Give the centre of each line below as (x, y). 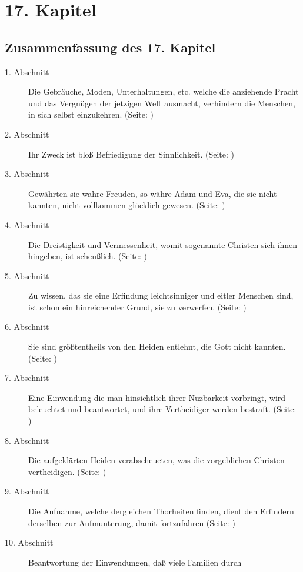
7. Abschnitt (27, 378)
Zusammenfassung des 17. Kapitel (110, 47)
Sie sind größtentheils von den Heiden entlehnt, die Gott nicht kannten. (157, 347)
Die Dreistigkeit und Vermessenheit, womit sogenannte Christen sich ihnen (163, 244)
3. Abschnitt (27, 174)
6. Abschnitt (27, 327)
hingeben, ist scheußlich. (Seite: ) (88, 256)
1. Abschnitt (27, 71)
